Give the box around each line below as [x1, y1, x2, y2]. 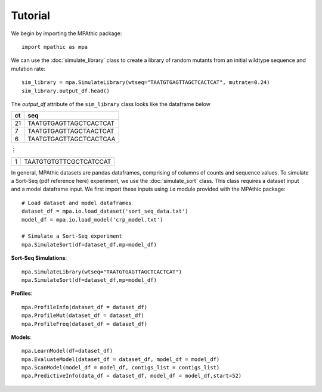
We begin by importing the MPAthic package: [11, 30, 122, 37]
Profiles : [11, 290, 33, 297]
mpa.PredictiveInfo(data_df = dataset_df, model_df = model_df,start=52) [21, 372, 242, 379]
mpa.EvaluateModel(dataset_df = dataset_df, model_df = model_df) [21, 356, 220, 363]
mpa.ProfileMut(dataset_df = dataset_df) [21, 312, 144, 319]
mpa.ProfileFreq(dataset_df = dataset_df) [21, 321, 148, 327]
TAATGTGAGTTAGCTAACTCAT [27, 127, 114, 135]
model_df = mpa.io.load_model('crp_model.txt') [21, 216, 163, 223]
